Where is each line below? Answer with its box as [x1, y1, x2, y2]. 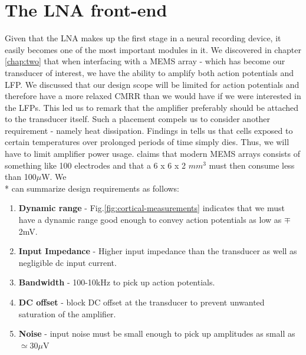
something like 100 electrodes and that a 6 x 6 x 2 [5, 159, 186, 171]
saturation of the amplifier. [18, 307, 116, 320]
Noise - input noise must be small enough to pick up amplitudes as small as [18, 327, 295, 340]
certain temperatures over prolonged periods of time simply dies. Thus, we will [5, 136, 289, 148]
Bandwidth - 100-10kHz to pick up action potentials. [18, 276, 215, 288]
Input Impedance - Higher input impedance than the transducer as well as [18, 245, 297, 257]
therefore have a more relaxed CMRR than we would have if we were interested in [5, 90, 301, 102]
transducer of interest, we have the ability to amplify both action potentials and [5, 66, 294, 78]
